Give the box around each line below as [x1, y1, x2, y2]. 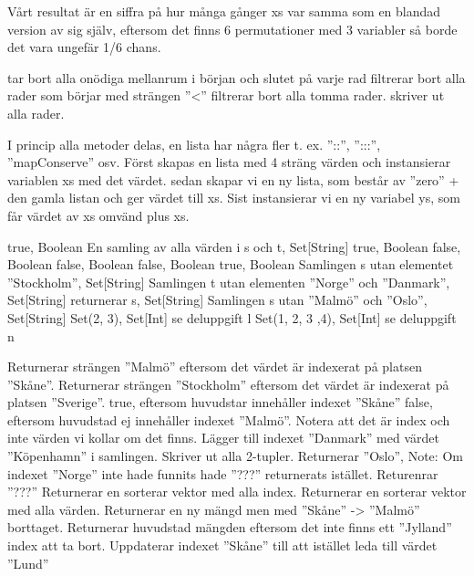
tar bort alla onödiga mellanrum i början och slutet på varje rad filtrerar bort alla [7, 68, 466, 87]
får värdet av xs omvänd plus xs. [7, 205, 190, 225]
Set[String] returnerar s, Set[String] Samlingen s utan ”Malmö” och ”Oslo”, [7, 290, 428, 309]
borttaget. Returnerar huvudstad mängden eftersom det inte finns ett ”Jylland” [7, 518, 452, 537]
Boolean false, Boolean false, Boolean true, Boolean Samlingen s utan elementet [7, 255, 454, 274]
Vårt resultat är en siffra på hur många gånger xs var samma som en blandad [7, 2, 441, 20]
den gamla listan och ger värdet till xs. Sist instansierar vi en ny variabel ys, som [7, 188, 460, 207]
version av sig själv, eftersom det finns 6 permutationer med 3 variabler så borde [7, 19, 458, 38]
